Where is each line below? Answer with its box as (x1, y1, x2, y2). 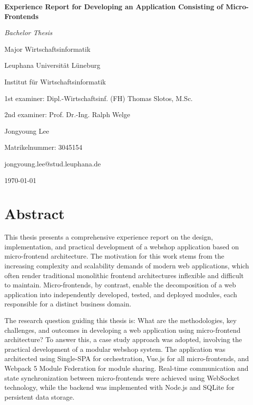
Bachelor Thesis (4, 27, 53, 38)
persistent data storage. (4, 391, 75, 402)
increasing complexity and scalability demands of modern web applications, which (4, 261, 249, 271)
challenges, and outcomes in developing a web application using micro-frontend (4, 324, 241, 335)
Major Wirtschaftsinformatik (4, 43, 91, 54)
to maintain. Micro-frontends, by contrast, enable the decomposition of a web (4, 280, 236, 290)
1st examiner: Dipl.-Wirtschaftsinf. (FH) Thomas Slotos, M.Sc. (4, 93, 193, 103)
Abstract (4, 203, 65, 223)
